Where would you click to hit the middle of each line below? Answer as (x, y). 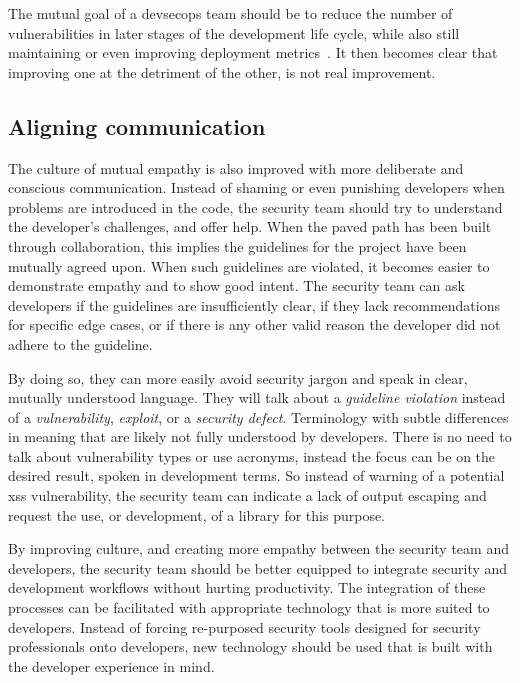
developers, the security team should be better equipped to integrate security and (258, 567)
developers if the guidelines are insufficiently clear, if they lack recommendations (254, 304)
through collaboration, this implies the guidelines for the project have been (237, 245)
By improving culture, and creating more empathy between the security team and (258, 548)
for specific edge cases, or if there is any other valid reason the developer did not (254, 324)
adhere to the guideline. (80, 343)
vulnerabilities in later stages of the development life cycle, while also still (234, 32)
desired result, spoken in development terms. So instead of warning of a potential (256, 475)
